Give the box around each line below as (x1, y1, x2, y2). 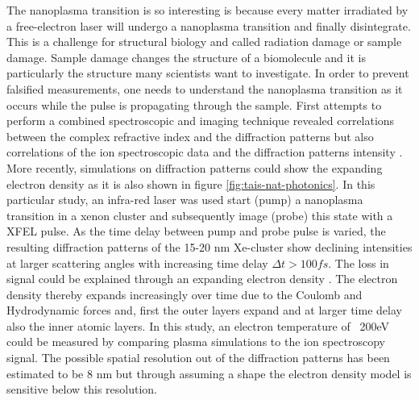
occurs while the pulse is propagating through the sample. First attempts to (6, 96, 382, 113)
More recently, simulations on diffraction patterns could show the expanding (6, 159, 383, 176)
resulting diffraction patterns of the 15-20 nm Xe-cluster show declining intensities (6, 238, 413, 255)
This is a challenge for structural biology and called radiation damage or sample (6, 33, 402, 50)
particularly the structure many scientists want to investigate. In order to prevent (6, 65, 409, 81)
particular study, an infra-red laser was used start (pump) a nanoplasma (6, 191, 363, 208)
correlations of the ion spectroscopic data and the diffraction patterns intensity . (6, 144, 403, 160)
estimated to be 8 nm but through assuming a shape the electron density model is (6, 365, 412, 381)
